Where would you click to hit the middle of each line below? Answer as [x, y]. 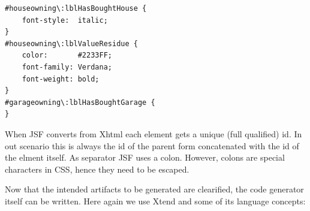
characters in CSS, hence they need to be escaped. [97, 169]
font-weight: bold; [61, 79]
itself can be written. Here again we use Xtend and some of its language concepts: [155, 201]
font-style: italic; [65, 20]
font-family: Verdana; [67, 67]
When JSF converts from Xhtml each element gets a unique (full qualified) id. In [154, 133]
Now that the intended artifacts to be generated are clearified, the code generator [154, 189]
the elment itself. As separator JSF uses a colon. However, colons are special [145, 157]
